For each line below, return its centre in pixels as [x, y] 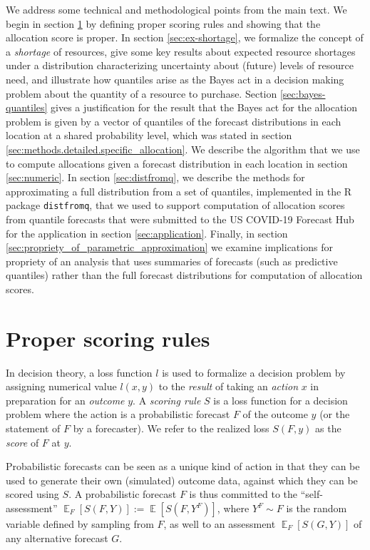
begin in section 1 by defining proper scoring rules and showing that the [163, 23]
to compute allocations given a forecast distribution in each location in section [177, 163]
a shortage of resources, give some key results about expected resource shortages [181, 51]
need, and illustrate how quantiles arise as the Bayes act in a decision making [175, 79]
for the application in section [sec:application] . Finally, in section [147, 233]
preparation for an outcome [65, 400]
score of [22, 442]
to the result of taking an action [228, 386]
